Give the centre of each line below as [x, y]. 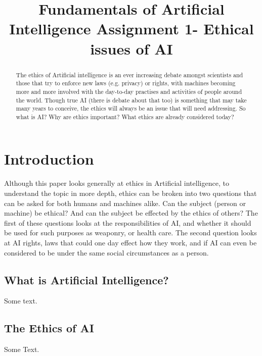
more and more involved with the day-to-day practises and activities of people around [129, 91]
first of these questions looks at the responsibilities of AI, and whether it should [128, 222]
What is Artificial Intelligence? [86, 279]
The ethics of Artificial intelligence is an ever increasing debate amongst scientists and [129, 74]
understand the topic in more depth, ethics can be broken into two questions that [130, 193]
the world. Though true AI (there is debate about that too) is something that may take [131, 100]
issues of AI [132, 48]
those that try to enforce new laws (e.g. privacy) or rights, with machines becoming [126, 83]
